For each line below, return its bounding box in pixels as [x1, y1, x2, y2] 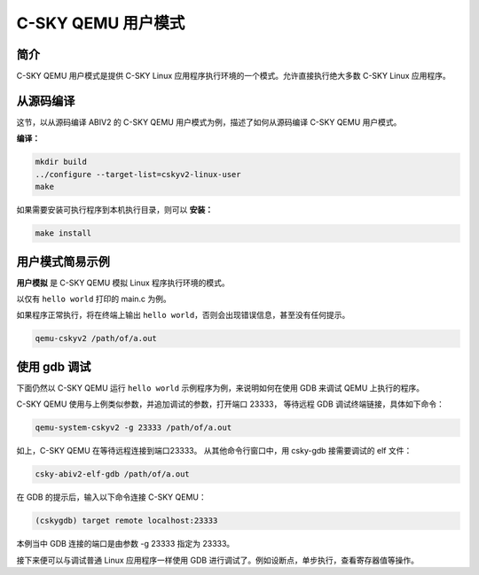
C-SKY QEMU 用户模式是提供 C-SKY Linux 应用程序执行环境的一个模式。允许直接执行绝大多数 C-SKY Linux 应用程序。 [16, 71, 452, 82]
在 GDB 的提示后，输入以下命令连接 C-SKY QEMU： [16, 492, 208, 502]
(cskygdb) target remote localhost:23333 [35, 516, 218, 526]
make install [35, 229, 92, 238]
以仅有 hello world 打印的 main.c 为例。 [16, 293, 172, 304]
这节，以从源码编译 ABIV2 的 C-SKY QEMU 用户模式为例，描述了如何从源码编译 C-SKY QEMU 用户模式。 [16, 116, 402, 128]
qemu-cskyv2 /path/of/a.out [35, 333, 157, 344]
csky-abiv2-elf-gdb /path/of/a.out [35, 470, 190, 479]
